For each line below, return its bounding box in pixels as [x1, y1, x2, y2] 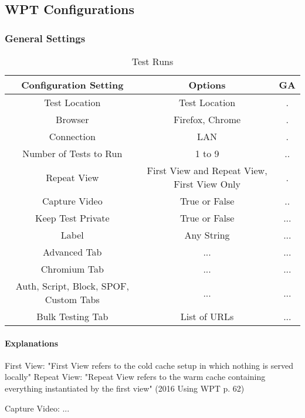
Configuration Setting [21, 78, 124, 91]
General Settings [5, 30, 86, 45]
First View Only [174, 177, 240, 191]
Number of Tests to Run [22, 147, 123, 160]
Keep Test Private [35, 211, 110, 225]
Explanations [5, 337, 59, 349]
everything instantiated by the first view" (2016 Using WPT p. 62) [5, 382, 245, 394]
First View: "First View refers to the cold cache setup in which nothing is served [5, 359, 293, 371]
